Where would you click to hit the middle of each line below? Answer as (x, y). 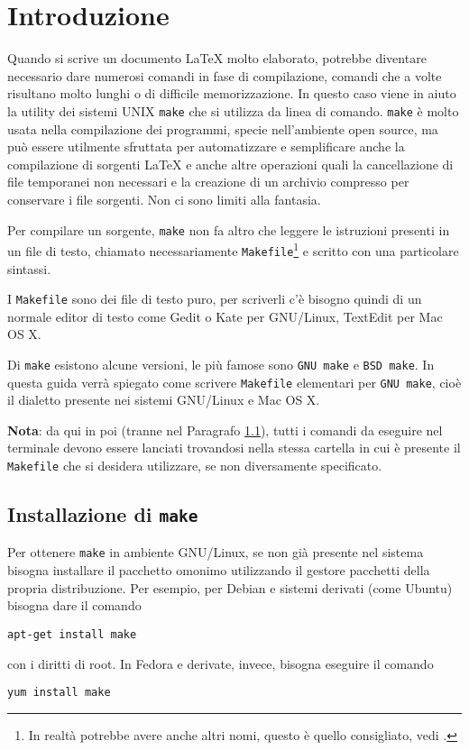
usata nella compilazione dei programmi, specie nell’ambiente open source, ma (223, 128)
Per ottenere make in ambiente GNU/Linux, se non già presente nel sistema (216, 552)
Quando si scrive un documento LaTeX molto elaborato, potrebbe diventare (217, 58)
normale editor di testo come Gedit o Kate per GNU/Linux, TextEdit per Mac (225, 316)
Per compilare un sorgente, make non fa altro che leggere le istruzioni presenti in (229, 229)
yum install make (59, 693)
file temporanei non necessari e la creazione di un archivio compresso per (208, 182)
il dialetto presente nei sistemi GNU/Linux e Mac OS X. (164, 400)
